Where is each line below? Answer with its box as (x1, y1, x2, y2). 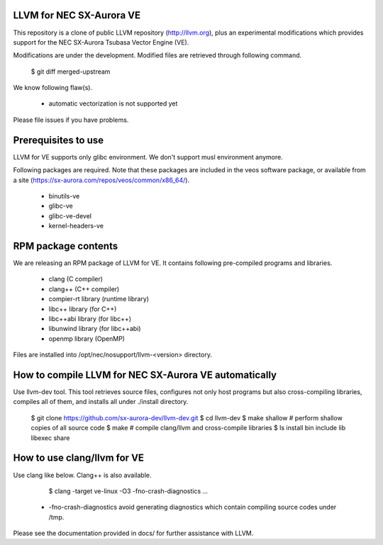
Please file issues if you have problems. (13, 116, 129, 124)
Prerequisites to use (13, 134, 104, 146)
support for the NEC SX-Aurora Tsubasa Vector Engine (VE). (13, 38, 189, 46)
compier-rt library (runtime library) (48, 295, 149, 303)
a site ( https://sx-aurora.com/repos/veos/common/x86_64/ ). (13, 176, 190, 184)
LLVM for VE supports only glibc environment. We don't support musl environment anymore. (13, 152, 283, 161)
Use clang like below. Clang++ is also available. (13, 471, 152, 479)
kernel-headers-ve (48, 222, 104, 230)
